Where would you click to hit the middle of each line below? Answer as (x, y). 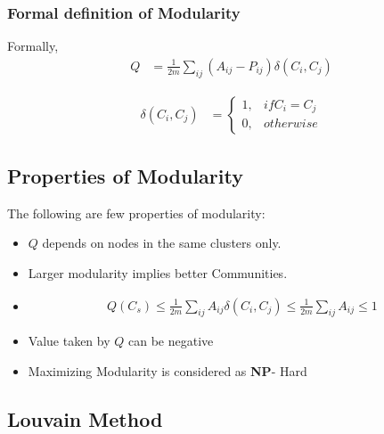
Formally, (33, 46)
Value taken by (69, 341)
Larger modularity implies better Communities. (158, 273)
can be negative (171, 341)
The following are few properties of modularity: (136, 213)
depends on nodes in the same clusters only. (162, 243)
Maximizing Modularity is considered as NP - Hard (167, 371)
